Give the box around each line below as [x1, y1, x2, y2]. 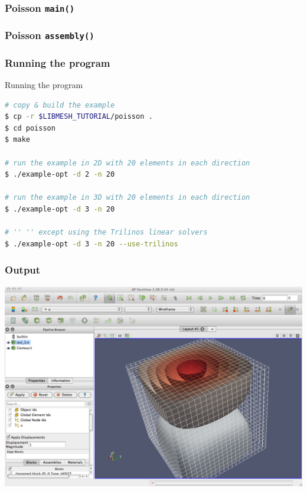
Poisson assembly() [5, 28, 94, 43]
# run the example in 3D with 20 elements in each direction [5, 193, 250, 202]
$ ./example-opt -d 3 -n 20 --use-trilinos [5, 239, 178, 248]
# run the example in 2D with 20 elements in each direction [5, 158, 250, 167]
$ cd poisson [5, 123, 55, 132]
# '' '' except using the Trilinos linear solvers [5, 228, 208, 237]
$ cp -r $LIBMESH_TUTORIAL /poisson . [5, 112, 153, 121]
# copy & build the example [5, 100, 115, 109]
